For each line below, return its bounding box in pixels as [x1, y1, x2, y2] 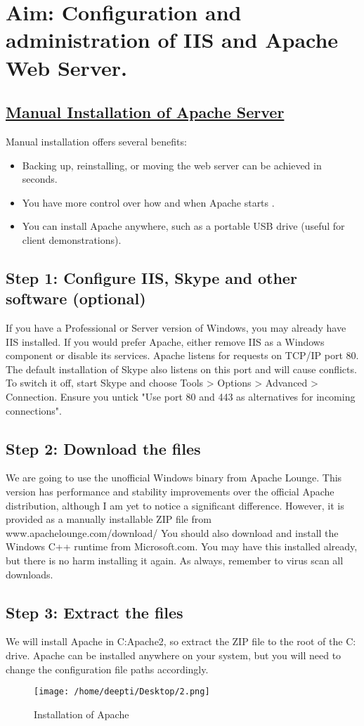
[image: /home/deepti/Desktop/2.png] [34, 687, 210, 697]
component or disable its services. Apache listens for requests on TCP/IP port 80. [6, 348, 359, 363]
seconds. [22, 171, 58, 186]
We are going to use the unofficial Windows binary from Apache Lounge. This [6, 470, 342, 485]
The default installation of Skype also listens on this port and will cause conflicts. [6, 361, 357, 376]
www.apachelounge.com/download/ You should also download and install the [6, 525, 339, 540]
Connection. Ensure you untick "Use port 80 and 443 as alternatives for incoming [6, 389, 356, 404]
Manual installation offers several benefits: [6, 134, 187, 148]
